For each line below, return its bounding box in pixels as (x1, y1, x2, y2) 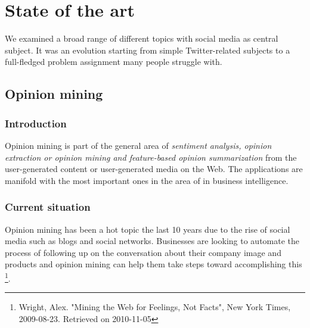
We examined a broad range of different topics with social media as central (5, 32, 278, 45)
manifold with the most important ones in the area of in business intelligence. (5, 174, 289, 186)
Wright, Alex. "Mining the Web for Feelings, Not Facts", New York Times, (18, 301, 291, 313)
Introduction (5, 115, 67, 130)
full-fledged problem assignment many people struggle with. (5, 55, 222, 68)
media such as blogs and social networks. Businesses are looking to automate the (5, 235, 300, 247)
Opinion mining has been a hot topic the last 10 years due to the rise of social (5, 223, 290, 235)
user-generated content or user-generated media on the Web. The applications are (5, 163, 303, 175)
